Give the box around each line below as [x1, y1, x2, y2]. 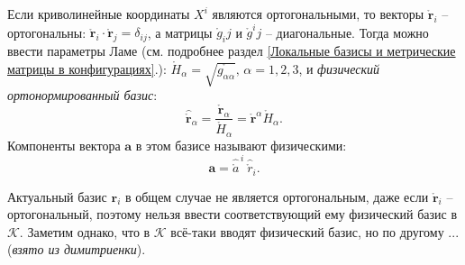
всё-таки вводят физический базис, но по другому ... [170, 222, 460, 241]
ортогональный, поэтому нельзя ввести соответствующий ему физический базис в [7, 205, 458, 224]
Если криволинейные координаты [7, 5, 190, 23]
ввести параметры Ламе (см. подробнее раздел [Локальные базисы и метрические [7, 41, 456, 60]
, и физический [298, 59, 379, 78]
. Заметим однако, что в [19, 222, 150, 241]
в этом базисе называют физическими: [135, 135, 347, 154]
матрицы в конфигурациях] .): [7, 59, 167, 78]
